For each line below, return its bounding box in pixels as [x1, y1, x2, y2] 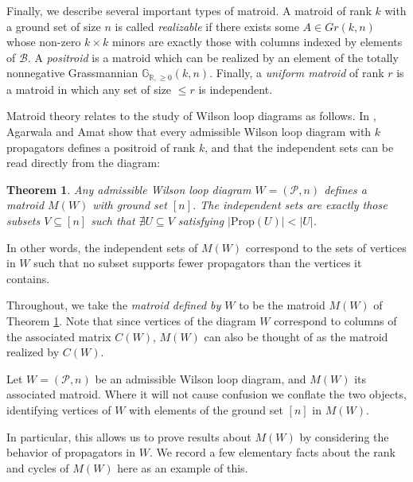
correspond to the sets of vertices [245, 239, 407, 255]
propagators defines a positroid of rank [6, 138, 196, 155]
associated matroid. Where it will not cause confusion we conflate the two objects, [6, 386, 407, 402]
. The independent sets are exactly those [193, 196, 388, 213]
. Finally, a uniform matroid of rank [209, 64, 384, 81]
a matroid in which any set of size [6, 80, 172, 97]
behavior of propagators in [6, 444, 136, 461]
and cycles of [6, 459, 69, 476]
